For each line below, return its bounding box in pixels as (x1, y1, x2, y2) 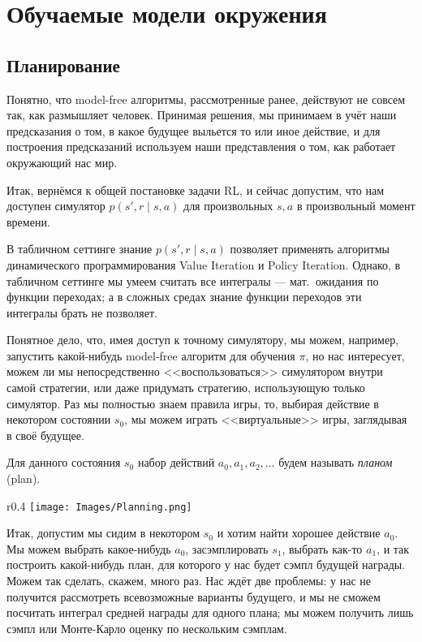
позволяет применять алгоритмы (230, 240, 390, 257)
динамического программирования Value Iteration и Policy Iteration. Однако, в (6, 256, 401, 273)
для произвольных (183, 197, 273, 214)
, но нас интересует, (305, 347, 405, 364)
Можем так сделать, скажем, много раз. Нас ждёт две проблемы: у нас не (6, 572, 371, 589)
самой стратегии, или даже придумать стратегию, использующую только (6, 379, 365, 396)
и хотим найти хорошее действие (217, 524, 381, 541)
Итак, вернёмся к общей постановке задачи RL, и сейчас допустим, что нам (6, 181, 385, 198)
